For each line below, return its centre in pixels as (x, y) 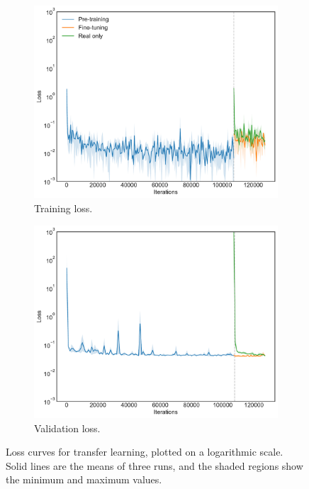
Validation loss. (67, 428)
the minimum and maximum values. (84, 479)
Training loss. (63, 208)
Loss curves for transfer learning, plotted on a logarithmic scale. (145, 452)
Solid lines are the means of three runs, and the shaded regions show (154, 465)
